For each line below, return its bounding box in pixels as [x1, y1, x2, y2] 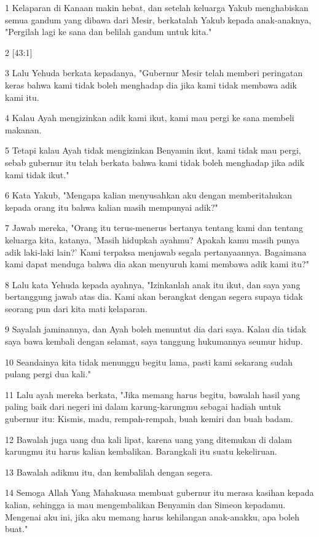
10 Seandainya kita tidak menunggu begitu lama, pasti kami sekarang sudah [5, 355, 293, 368]
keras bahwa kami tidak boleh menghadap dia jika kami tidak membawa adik [5, 78, 297, 91]
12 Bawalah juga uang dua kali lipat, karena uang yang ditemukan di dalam [5, 433, 292, 445]
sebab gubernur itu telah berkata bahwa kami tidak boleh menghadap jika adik [5, 155, 305, 168]
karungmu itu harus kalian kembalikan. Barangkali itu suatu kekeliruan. [5, 445, 277, 458]
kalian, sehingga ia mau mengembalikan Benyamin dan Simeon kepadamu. [5, 498, 286, 511]
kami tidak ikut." [5, 168, 69, 181]
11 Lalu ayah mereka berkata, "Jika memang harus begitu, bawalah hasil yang [5, 388, 301, 401]
